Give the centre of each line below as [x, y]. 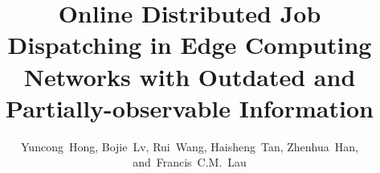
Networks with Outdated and [190, 76]
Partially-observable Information [190, 107]
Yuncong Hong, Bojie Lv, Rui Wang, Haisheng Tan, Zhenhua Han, [190, 146]
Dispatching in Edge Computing [190, 45]
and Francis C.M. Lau [190, 162]
